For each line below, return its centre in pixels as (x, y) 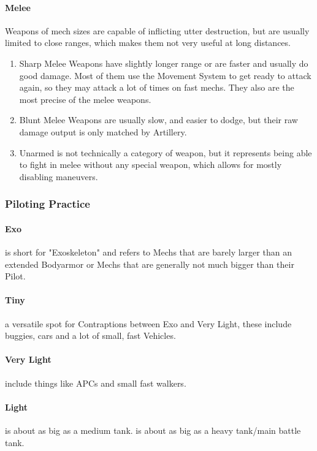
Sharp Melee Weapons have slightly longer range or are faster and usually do (164, 63)
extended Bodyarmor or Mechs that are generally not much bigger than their (150, 264)
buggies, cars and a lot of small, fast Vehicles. (90, 335)
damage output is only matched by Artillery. (103, 131)
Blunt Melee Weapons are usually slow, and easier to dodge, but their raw (158, 120)
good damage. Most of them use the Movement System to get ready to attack (165, 75)
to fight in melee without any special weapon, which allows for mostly (151, 165)
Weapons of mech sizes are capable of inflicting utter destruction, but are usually (157, 30)
